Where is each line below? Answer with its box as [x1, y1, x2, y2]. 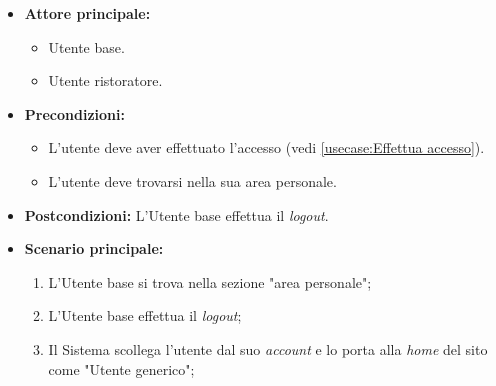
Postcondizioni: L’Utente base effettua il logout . [24, 204, 329, 225]
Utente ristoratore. [48, 70, 163, 91]
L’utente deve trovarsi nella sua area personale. [48, 170, 337, 191]
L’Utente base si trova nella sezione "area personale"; [48, 271, 372, 292]
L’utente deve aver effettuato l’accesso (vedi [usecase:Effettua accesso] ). [48, 137, 485, 158]
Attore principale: [24, 3, 151, 23]
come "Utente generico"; [48, 358, 195, 379]
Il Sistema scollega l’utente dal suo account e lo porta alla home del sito [48, 338, 488, 359]
